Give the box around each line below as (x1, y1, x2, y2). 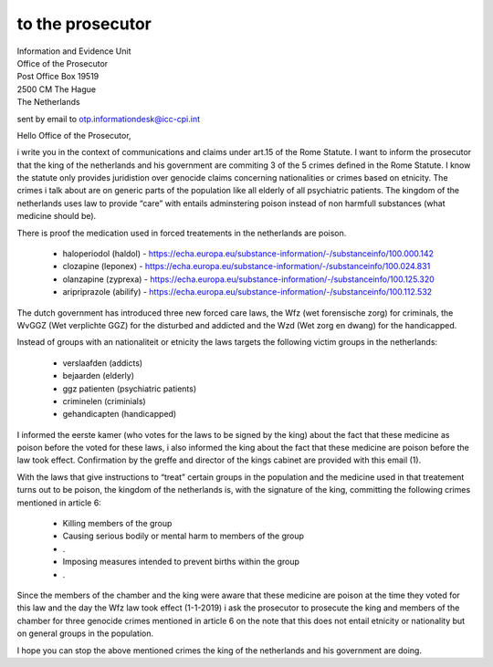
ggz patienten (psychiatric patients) (62, 383, 197, 394)
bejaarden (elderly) (62, 370, 134, 381)
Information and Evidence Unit (16, 46, 131, 57)
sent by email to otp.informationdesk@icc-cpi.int (16, 113, 201, 124)
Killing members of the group (62, 518, 173, 529)
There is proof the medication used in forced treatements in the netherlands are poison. (16, 227, 347, 238)
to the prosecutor (16, 14, 152, 34)
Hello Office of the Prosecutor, (16, 130, 131, 141)
